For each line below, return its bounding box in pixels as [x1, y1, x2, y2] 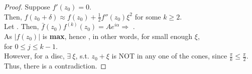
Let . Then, [4, 21, 39, 31]
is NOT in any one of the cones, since [111, 50, 227, 61]
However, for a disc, [4, 50, 65, 61]
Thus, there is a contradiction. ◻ [4, 60, 106, 71]
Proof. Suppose [4, 1, 50, 11]
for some [135, 11, 161, 21]
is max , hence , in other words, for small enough [42, 31, 193, 41]
